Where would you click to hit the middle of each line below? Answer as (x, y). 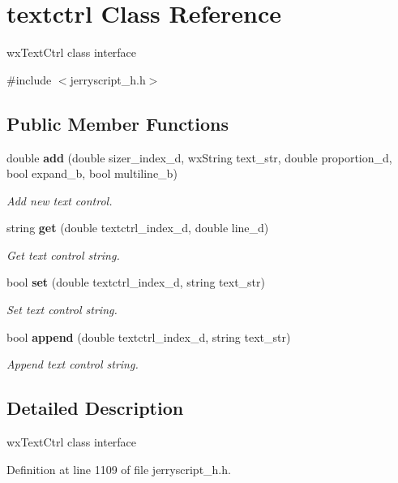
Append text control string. (73, 364)
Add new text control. (60, 200)
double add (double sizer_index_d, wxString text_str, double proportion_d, (199, 157)
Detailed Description (95, 408)
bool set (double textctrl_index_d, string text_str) (136, 282)
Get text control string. (63, 254)
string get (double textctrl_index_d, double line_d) (138, 228)
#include (29, 79)
